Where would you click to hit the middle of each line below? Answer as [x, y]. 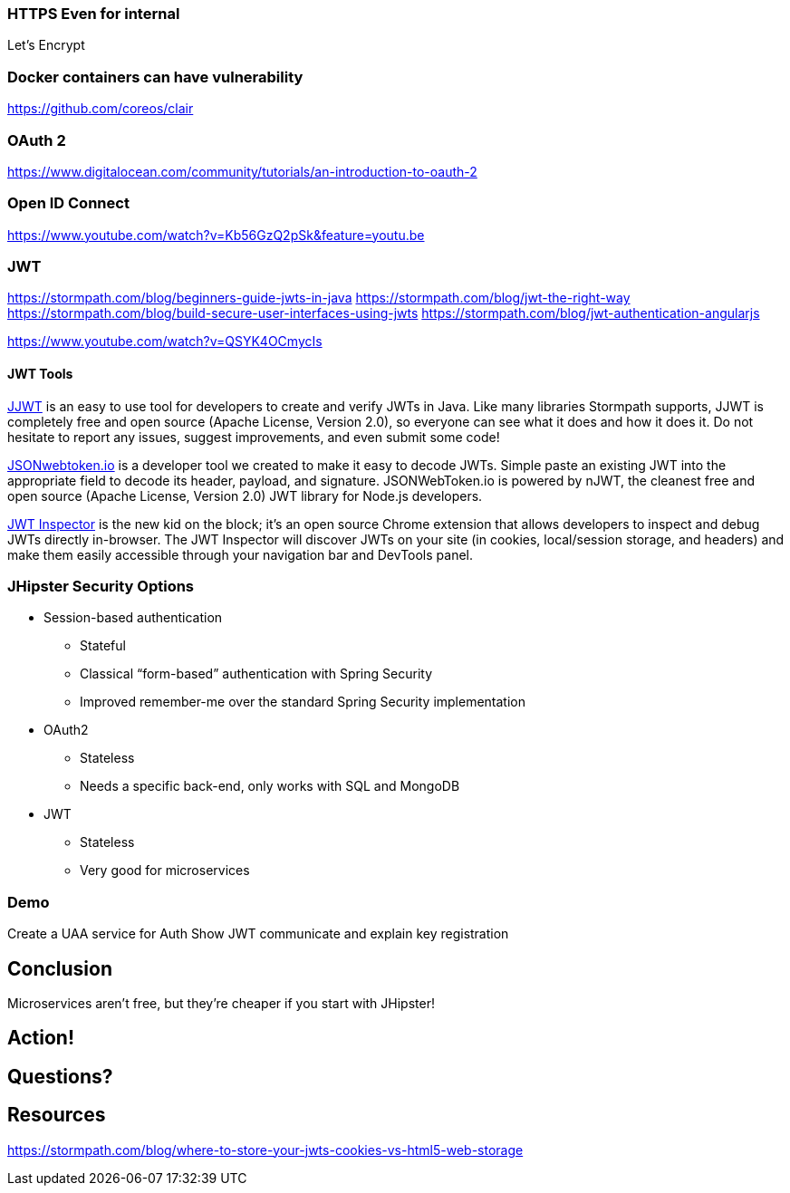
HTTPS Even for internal [94, 14]
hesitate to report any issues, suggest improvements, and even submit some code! [254, 437]
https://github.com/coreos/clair [101, 109]
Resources [57, 1115]
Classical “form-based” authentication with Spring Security [256, 674]
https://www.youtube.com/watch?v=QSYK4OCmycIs [165, 342]
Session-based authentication [133, 618]
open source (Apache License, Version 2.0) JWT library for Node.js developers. [245, 495]
